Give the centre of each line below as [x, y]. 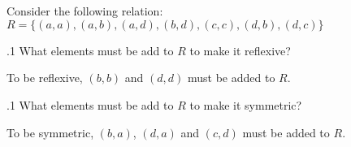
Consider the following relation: [85, 11]
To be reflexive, [45, 78]
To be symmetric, [50, 132]
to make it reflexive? [240, 50]
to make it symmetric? [246, 104]
